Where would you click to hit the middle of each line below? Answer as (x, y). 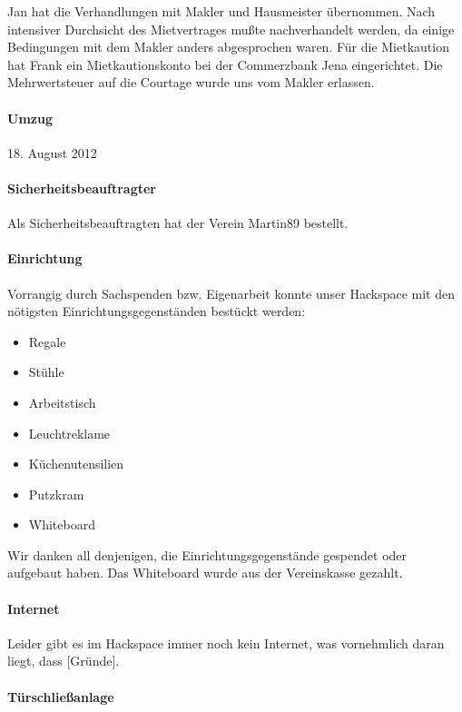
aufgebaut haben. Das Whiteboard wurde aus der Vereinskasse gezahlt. (205, 573)
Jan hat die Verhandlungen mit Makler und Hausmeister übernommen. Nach (221, 11)
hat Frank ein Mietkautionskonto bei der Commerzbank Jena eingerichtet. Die (225, 64)
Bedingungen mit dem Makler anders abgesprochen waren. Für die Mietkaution (228, 47)
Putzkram (56, 494)
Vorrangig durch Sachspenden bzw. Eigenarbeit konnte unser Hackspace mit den (231, 293)
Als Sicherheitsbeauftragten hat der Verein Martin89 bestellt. (178, 223)
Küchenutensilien (76, 464)
